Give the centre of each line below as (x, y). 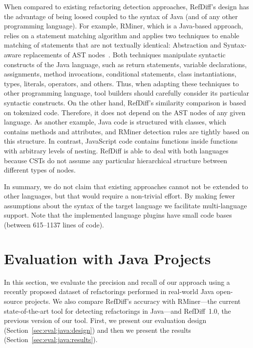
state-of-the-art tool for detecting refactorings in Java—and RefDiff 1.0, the (117, 311)
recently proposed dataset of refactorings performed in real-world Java (109, 291)
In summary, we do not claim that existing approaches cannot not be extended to (126, 186)
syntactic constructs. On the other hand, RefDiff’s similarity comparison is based (125, 102)
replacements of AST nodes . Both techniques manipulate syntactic (124, 54)
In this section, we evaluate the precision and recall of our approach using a (117, 282)
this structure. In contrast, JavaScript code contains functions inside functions (121, 141)
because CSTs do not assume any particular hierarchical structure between (116, 160)
